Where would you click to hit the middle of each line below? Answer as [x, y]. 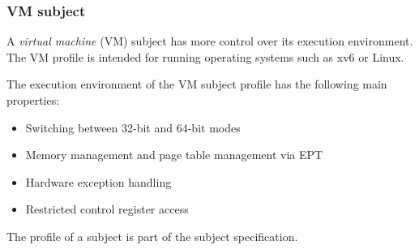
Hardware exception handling [98, 181]
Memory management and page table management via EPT [174, 155]
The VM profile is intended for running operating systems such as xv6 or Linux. [205, 56]
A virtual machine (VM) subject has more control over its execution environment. [210, 41]
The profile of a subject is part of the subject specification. [152, 236]
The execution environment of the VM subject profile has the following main [197, 84]
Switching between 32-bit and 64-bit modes [133, 127]
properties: [33, 100]
